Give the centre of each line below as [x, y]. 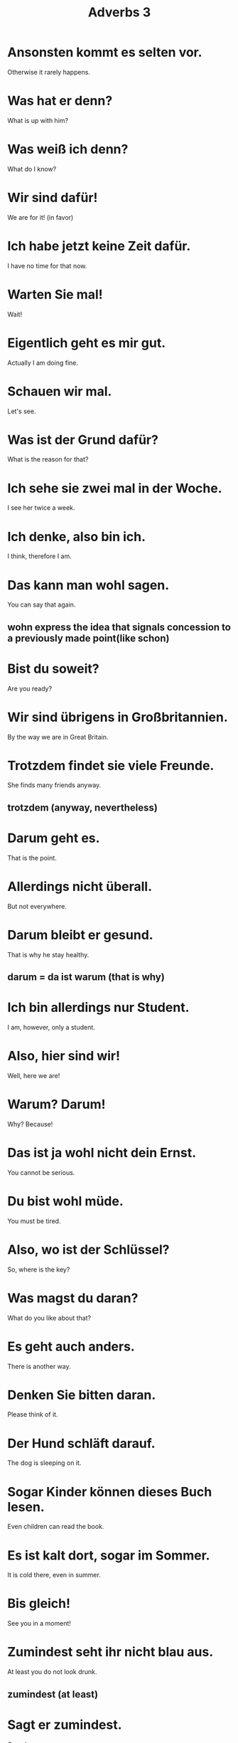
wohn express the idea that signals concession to [119, 627]
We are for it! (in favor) [40, 217]
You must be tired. [34, 1221]
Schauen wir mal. [60, 391]
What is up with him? [38, 120]
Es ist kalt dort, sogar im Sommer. [109, 1555]
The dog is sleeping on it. [44, 1463]
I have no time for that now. [47, 266]
